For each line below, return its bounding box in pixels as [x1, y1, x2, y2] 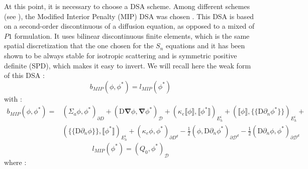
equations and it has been [166, 40, 245, 51]
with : [4, 93, 22, 104]
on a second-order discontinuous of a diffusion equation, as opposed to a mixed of [4, 21, 255, 31]
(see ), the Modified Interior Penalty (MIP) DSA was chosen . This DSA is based [4, 11, 254, 21]
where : [4, 156, 27, 167]
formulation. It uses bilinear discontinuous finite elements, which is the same [14, 30, 250, 41]
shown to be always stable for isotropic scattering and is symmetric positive [4, 50, 237, 60]
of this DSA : [4, 70, 45, 80]
